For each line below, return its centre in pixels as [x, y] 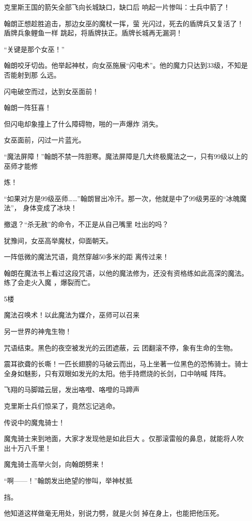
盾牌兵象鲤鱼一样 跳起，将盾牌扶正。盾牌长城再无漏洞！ [93, 33]
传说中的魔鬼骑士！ [34, 422]
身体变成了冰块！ [50, 208]
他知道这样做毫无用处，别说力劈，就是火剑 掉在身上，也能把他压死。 [114, 513]
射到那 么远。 [39, 74]
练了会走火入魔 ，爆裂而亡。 [49, 282]
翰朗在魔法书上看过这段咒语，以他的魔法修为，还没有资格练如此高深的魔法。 [126, 273]
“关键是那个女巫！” [34, 49]
